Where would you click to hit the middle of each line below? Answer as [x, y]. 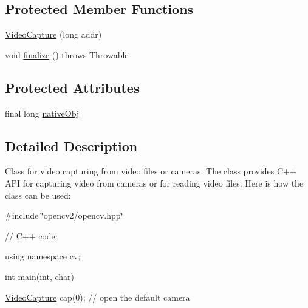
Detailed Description [71, 145]
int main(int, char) [40, 276]
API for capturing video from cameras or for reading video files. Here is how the [154, 183]
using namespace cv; [43, 256]
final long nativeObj [42, 113]
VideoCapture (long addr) [53, 34]
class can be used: [38, 195]
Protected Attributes [72, 87]
